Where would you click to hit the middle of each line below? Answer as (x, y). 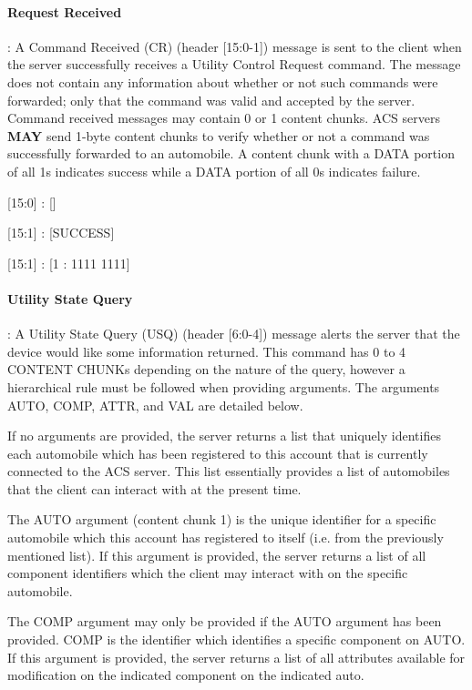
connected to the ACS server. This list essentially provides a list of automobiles (229, 471)
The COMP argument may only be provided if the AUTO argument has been (225, 621)
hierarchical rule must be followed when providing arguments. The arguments (224, 386)
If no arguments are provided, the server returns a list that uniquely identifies (224, 436)
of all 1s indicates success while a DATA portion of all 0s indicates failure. (214, 171)
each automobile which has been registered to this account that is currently (218, 453)
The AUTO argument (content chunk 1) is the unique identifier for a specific (222, 519)
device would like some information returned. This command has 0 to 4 (207, 351)
